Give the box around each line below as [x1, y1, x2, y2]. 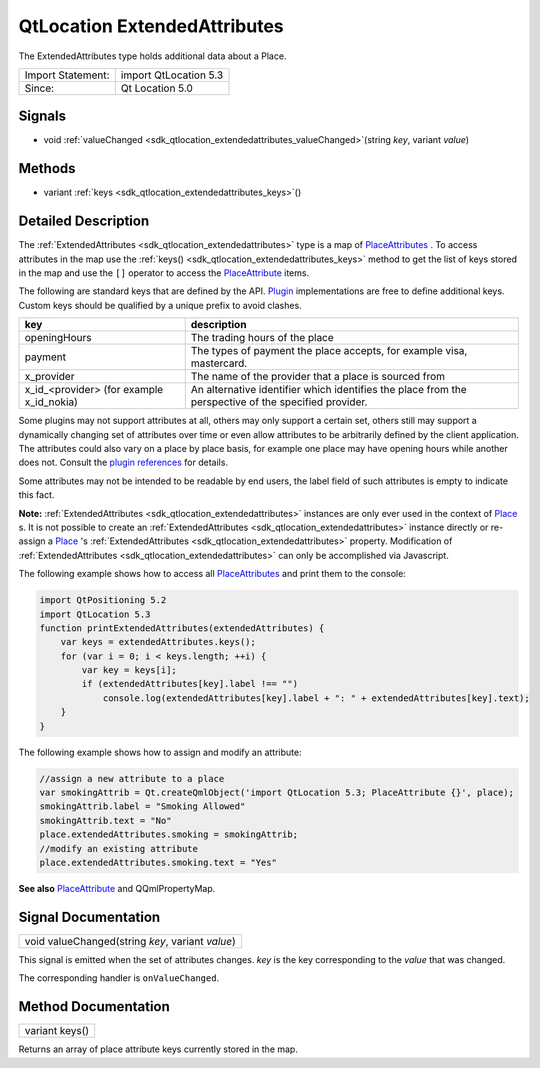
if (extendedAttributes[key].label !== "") [81, 678, 299, 690]
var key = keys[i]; [81, 665, 177, 676]
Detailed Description [18, 213, 150, 230]
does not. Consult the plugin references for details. [18, 456, 229, 469]
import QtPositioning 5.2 [39, 595, 167, 606]
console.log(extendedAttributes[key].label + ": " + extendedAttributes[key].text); [102, 692, 530, 704]
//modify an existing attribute [39, 843, 199, 854]
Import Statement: [24, 68, 110, 82]
